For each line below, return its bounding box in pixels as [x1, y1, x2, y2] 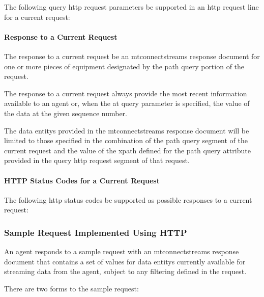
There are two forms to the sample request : [4, 283, 139, 293]
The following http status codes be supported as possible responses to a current [4, 194, 252, 205]
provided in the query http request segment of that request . [4, 155, 190, 166]
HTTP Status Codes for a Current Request [4, 175, 160, 185]
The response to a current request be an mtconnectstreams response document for [4, 50, 260, 61]
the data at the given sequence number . [4, 107, 128, 118]
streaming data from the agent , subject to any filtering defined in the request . [4, 266, 247, 277]
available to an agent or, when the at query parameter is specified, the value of [4, 98, 250, 109]
